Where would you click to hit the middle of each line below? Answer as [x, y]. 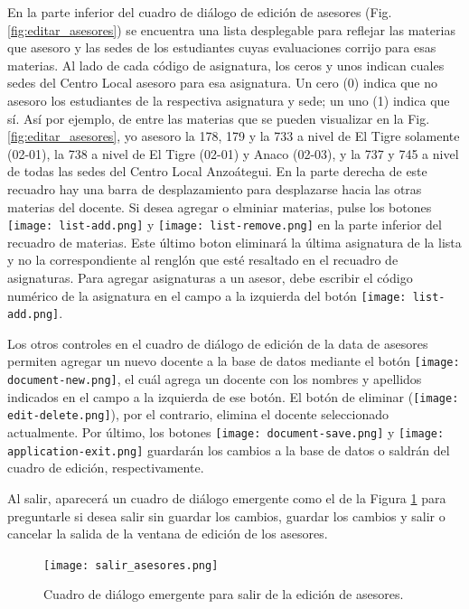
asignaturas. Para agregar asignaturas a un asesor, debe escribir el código [210, 277]
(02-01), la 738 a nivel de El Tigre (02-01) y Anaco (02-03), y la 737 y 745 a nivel [233, 153]
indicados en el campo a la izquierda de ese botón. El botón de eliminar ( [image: [233, 396]
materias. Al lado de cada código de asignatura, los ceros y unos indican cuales [226, 65]
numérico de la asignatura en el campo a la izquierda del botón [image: [207, 295]
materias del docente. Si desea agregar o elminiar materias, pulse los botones [220, 206]
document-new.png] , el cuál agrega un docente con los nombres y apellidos [215, 379]
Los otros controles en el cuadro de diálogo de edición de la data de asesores [218, 343]
